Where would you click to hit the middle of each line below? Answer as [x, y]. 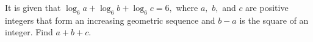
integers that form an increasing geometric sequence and [110, 20]
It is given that [33, 7]
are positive [267, 7]
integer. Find [29, 32]
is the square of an [274, 20]
